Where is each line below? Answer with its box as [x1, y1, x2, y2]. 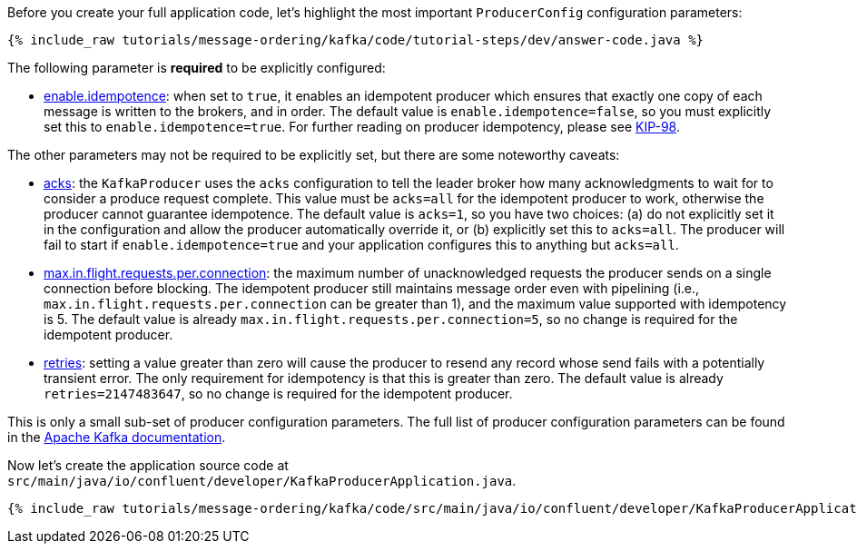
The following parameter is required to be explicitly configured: [7, 60, 386, 75]
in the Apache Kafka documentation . [7, 429, 226, 445]
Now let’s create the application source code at [7, 458, 289, 473]
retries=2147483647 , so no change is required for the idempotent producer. [44, 386, 513, 401]
